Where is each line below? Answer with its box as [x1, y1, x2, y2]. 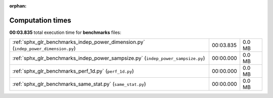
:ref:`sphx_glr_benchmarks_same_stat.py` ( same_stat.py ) [12, 81, 146, 88]
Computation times [9, 16, 71, 25]
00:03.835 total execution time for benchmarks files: [9, 29, 121, 35]
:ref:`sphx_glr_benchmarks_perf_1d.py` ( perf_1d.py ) [12, 68, 134, 75]
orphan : [9, 3, 27, 9]
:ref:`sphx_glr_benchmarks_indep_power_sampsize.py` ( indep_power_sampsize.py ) [12, 55, 205, 62]
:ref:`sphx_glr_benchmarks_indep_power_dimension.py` [12, 38, 145, 45]
